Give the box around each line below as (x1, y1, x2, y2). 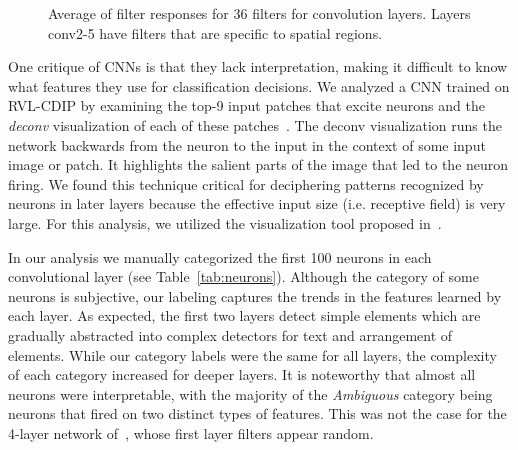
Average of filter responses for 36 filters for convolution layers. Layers (48, 3, 471, 23)
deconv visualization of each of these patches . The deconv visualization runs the (8, 114, 502, 135)
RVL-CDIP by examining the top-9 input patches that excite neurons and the (8, 95, 485, 116)
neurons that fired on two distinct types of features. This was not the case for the (8, 403, 507, 424)
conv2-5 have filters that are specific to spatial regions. (48, 22, 383, 43)
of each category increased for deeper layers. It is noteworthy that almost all (8, 364, 476, 385)
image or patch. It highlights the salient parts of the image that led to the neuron (8, 154, 509, 175)
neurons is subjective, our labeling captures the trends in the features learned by (8, 285, 502, 306)
